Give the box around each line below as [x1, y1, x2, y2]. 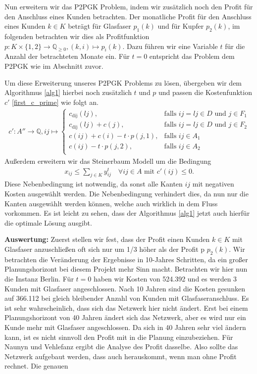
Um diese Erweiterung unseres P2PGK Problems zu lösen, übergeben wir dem [4, 77, 242, 88]
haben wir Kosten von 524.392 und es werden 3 [93, 273, 237, 283]
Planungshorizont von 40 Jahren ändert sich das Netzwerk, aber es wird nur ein [4, 312, 246, 323]
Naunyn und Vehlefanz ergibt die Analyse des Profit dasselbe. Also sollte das [4, 341, 238, 352]
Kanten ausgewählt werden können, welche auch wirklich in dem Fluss [4, 198, 218, 208]
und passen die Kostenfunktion [158, 87, 252, 97]
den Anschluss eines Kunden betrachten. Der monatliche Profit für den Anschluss [4, 11, 252, 21]
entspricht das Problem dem [149, 51, 235, 61]
